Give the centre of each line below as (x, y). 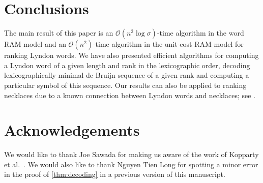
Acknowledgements (72, 130)
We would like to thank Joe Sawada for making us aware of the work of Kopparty (131, 154)
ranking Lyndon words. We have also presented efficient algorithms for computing (131, 55)
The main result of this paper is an (59, 33)
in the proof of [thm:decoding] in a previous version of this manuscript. (115, 174)
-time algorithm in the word (200, 33)
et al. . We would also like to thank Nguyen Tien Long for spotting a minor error (131, 164)
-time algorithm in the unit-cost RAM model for (168, 44)
